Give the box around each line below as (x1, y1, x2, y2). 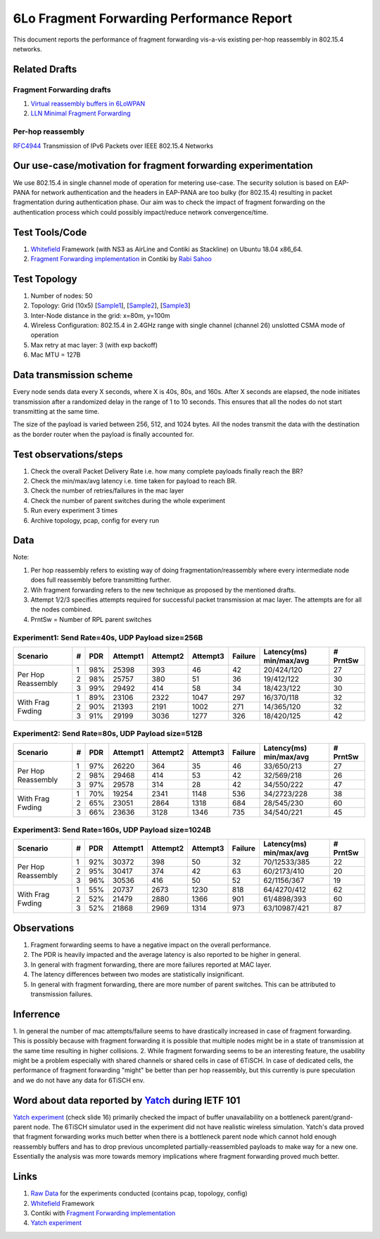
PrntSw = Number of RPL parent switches (30, 615, 152, 623)
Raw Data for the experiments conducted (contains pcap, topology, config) (30, 1189, 248, 1197)
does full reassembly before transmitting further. (30, 576, 172, 584)
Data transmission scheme (13, 369, 133, 381)
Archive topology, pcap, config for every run (30, 516, 160, 524)
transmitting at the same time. (13, 407, 100, 415)
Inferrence (13, 1008, 61, 1020)
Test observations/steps (13, 448, 123, 460)
